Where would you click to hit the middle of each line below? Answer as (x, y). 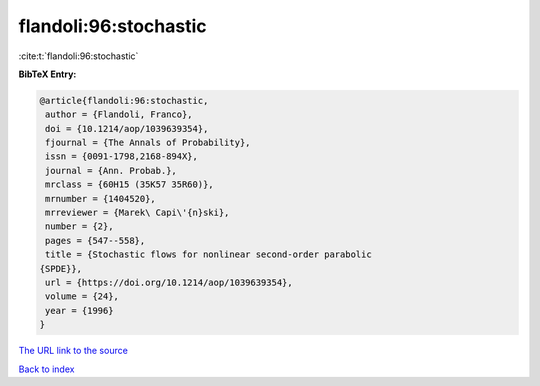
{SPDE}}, (61, 268)
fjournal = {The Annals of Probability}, (148, 143)
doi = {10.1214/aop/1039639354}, (127, 128)
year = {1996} (79, 310)
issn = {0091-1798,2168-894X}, (122, 156)
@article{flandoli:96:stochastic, (124, 100)
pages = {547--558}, (95, 240)
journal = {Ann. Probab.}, (111, 170)
